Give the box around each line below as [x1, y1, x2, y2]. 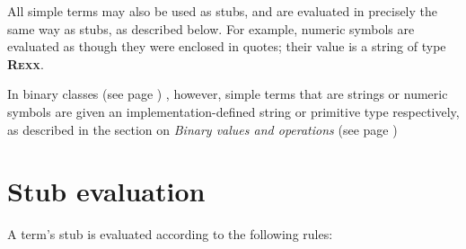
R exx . [7, 54, 44, 73]
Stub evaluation [7, 173, 206, 209]
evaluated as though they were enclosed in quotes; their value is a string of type [7, 37, 446, 56]
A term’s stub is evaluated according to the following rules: [7, 225, 333, 244]
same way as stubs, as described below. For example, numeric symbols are [7, 19, 415, 38]
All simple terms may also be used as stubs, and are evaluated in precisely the [7, 2, 438, 20]
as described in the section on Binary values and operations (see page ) [7, 120, 398, 138]
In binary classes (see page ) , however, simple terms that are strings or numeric [7, 84, 448, 103]
